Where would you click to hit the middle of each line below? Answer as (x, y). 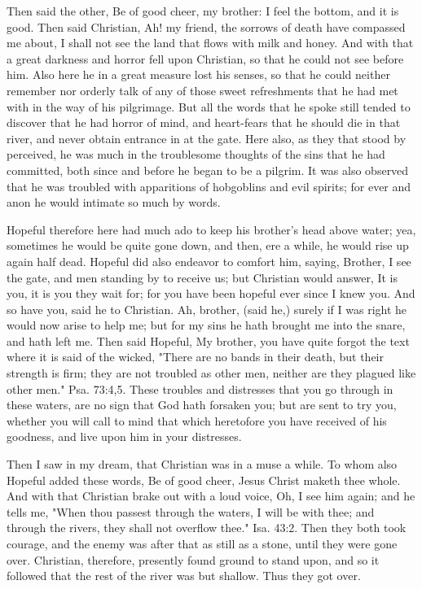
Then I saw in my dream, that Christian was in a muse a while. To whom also (202, 464)
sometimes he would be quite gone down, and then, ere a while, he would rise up (208, 245)
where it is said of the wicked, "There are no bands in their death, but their (195, 357)
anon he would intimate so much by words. (114, 202)
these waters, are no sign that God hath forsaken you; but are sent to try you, (202, 405)
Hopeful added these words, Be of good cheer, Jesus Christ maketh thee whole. (204, 480)
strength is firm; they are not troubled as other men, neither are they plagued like (211, 373)
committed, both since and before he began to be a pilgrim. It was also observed (208, 170)
